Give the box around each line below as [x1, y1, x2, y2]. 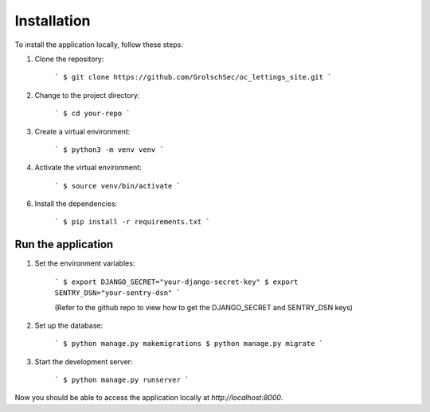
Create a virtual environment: [34, 126, 131, 136]
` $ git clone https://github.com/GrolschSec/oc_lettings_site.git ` [54, 72, 332, 82]
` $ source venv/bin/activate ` [54, 181, 181, 190]
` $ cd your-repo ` [54, 109, 131, 119]
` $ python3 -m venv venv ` [54, 145, 165, 154]
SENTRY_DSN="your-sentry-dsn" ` [54, 289, 181, 297]
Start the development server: [34, 356, 133, 366]
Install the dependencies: [34, 199, 118, 208]
